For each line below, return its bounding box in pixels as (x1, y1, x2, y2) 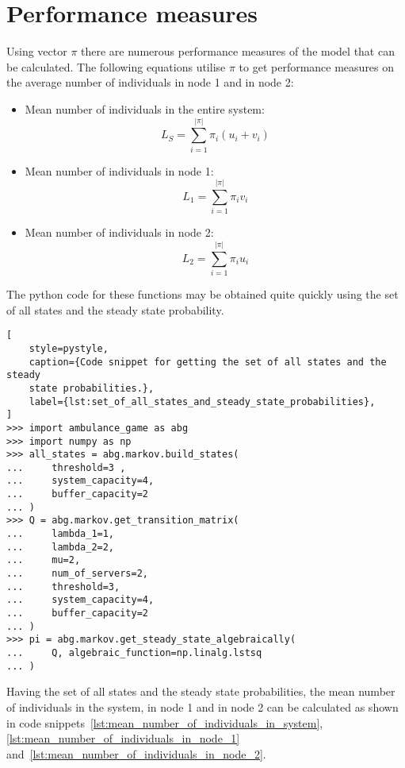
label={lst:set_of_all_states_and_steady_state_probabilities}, (29, 396, 376, 407)
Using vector (6, 43, 67, 60)
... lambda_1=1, (6, 528, 115, 540)
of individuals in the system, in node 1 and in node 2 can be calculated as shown (6, 698, 399, 715)
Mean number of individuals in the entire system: (25, 100, 265, 117)
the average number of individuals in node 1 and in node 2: (6, 74, 294, 91)
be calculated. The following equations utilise (6, 58, 226, 75)
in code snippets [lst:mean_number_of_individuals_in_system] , (6, 714, 323, 731)
